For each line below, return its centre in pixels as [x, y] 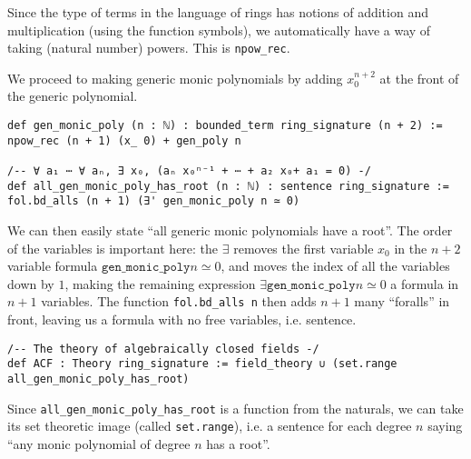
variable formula [53, 266]
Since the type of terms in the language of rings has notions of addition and [218, 12]
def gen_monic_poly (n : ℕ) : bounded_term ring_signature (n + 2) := [225, 126]
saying [445, 426]
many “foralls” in [402, 301]
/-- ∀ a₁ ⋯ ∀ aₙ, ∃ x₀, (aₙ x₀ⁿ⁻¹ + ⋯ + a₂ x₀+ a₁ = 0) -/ [189, 171]
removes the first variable [304, 248]
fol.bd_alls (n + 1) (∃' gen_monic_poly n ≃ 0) [154, 201]
